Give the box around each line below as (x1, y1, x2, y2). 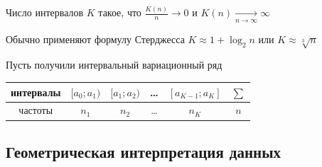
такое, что (98, 5, 141, 20)
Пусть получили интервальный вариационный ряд (6, 57, 222, 72)
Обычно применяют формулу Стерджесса (6, 31, 185, 46)
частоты (18, 103, 53, 117)
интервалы (11, 84, 61, 99)
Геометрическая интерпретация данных (6, 140, 281, 162)
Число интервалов (6, 5, 84, 20)
